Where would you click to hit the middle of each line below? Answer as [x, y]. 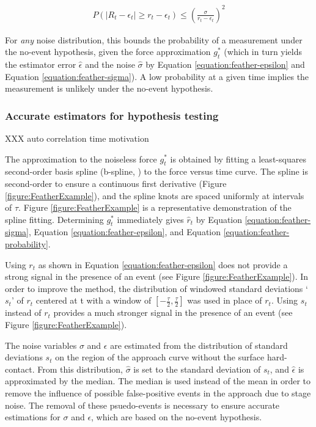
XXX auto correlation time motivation [77, 138]
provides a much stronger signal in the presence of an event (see [173, 312]
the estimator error [41, 64]
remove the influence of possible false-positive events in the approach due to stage [158, 393]
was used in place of [225, 300]
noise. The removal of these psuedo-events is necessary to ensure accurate [142, 405]
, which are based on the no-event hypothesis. [177, 417]
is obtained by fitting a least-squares [238, 159]
